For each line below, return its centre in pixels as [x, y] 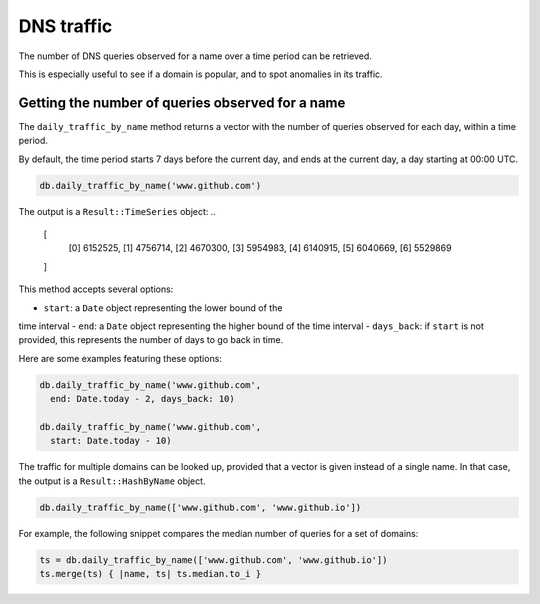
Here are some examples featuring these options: [120, 358]
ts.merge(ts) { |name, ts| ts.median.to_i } [150, 573]
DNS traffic [65, 26]
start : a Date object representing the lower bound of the [163, 307]
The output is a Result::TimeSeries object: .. [117, 211]
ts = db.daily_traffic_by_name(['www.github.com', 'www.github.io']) [213, 559]
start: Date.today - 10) [111, 441]
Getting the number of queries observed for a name [182, 102]
